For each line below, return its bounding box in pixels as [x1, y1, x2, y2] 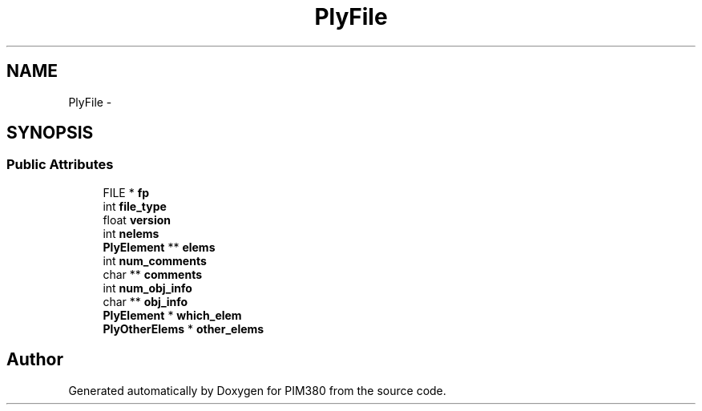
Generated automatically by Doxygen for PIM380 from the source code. [68, 383, 446, 397]
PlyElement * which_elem [103, 308, 242, 322]
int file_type [103, 199, 167, 213]
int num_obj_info [103, 280, 192, 295]
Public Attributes [6, 156, 114, 173]
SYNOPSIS [6, 123, 94, 143]
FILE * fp [103, 185, 150, 199]
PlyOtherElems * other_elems [103, 321, 264, 336]
